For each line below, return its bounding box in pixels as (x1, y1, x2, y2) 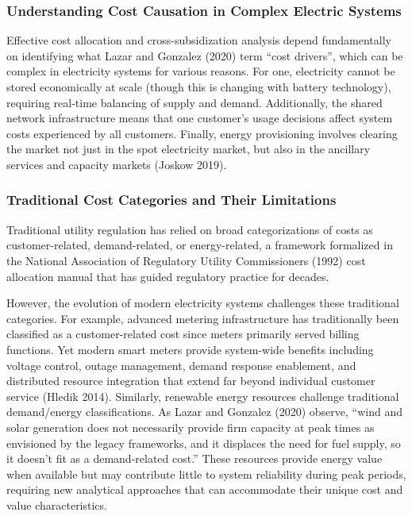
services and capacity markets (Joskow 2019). (6, 156, 227, 172)
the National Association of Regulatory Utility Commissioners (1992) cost (6, 252, 366, 268)
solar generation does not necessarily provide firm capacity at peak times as (6, 418, 375, 435)
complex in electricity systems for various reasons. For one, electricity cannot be (6, 63, 395, 79)
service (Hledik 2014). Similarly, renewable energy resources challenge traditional (6, 387, 399, 404)
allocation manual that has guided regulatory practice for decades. (6, 268, 329, 284)
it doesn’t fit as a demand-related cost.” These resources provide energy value (6, 450, 383, 467)
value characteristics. (6, 496, 107, 513)
